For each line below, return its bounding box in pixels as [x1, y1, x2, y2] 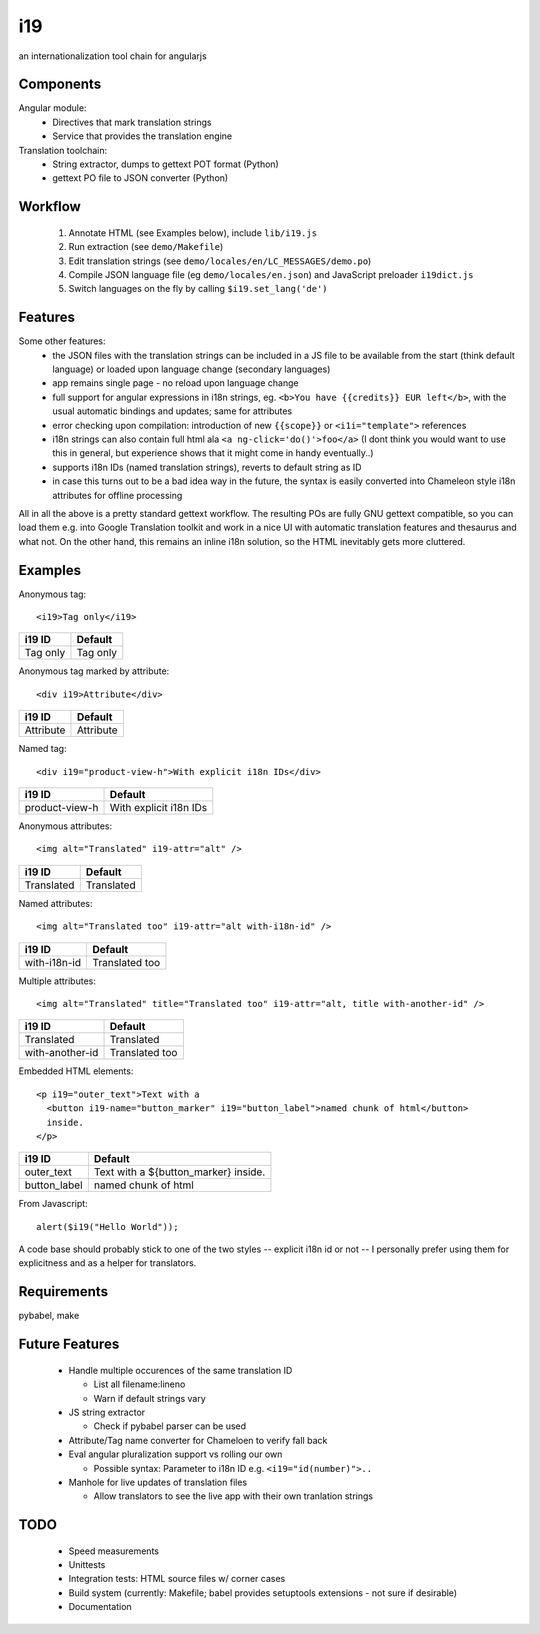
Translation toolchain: [18, 144, 108, 156]
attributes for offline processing [52, 489, 183, 501]
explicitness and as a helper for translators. [18, 1257, 197, 1269]
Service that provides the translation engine [52, 130, 233, 142]
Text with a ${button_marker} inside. [93, 1165, 266, 1179]
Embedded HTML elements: [18, 1065, 134, 1077]
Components [18, 76, 102, 93]
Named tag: [18, 743, 67, 755]
